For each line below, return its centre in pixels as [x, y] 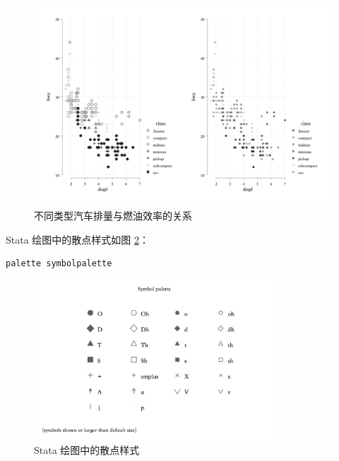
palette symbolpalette [59, 264]
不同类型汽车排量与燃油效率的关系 [113, 215]
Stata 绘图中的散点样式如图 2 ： [77, 239]
